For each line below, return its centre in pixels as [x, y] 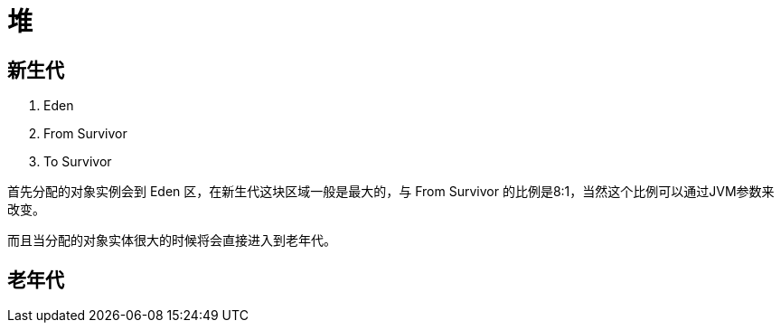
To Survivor [78, 162]
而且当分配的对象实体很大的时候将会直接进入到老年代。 [172, 240]
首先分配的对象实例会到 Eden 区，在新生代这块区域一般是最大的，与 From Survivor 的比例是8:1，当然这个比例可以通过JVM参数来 [391, 192]
